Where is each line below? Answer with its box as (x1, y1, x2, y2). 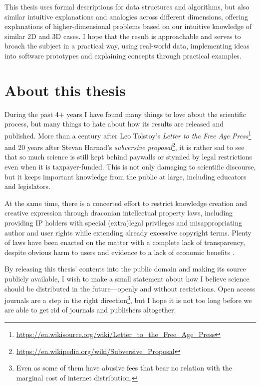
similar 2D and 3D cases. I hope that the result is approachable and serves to (4, 30, 241, 41)
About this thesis (4, 79, 126, 100)
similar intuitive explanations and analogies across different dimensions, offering (4, 11, 248, 21)
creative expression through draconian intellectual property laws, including (4, 207, 233, 218)
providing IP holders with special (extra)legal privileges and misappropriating (4, 217, 243, 227)
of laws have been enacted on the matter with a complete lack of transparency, (4, 237, 246, 247)
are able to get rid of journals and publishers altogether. (4, 304, 176, 315)
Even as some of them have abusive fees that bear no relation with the (16, 362, 233, 373)
